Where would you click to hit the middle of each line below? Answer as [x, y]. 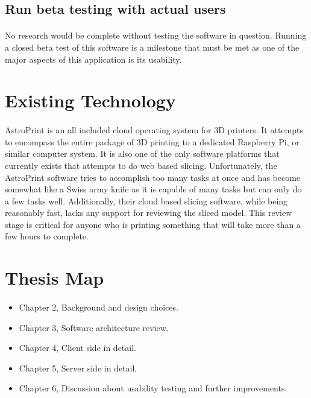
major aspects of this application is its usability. [93, 59]
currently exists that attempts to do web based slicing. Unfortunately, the [141, 165]
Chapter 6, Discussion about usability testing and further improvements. [153, 388]
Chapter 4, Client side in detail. [77, 348]
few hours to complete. [47, 236]
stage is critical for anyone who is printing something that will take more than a [153, 224]
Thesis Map [55, 278]
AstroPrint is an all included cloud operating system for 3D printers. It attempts [154, 130]
